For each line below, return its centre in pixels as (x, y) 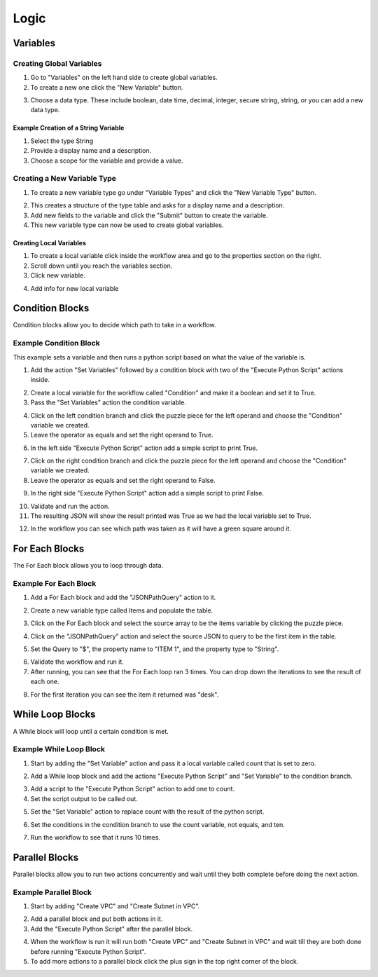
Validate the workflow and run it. (77, 662)
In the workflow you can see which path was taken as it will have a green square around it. (161, 528)
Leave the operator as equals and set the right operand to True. (122, 435)
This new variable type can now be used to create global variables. (127, 225)
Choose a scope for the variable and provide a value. (107, 160)
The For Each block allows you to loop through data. (88, 566)
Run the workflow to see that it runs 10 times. (96, 837)
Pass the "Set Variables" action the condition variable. (108, 402)
